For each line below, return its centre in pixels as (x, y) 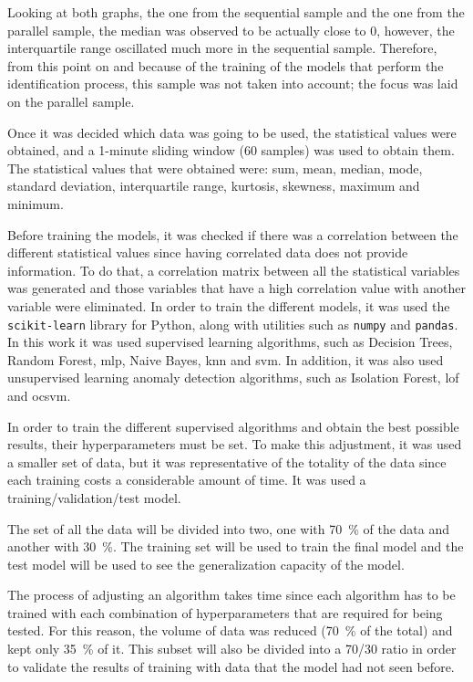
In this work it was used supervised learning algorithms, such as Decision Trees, (230, 342)
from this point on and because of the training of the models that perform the (226, 65)
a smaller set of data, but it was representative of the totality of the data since (227, 462)
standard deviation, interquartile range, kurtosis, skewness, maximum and (214, 186)
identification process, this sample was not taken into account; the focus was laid (233, 84)
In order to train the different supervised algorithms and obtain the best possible (233, 426)
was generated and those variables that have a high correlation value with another (236, 288)
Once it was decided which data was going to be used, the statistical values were (232, 132)
